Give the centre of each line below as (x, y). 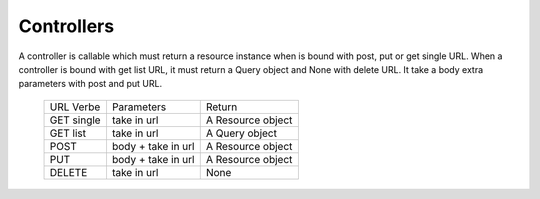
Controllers (66, 26)
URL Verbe (75, 107)
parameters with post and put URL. (90, 84)
